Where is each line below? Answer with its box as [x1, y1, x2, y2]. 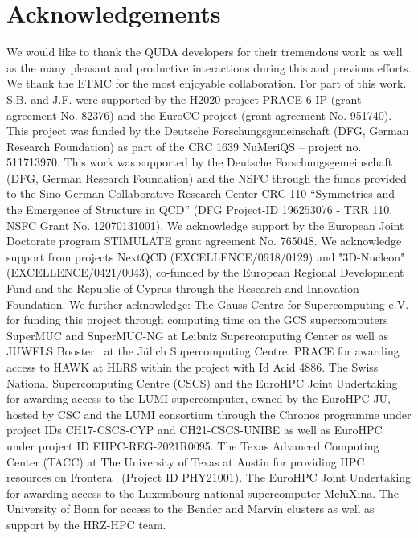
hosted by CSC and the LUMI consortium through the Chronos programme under [6, 405, 412, 422]
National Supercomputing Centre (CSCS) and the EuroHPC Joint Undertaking [6, 374, 398, 391]
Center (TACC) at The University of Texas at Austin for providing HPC [6, 453, 365, 470]
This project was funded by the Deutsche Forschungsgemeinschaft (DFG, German [6, 122, 409, 139]
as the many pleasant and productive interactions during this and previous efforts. [6, 59, 412, 76]
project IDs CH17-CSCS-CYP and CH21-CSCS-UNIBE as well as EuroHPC [6, 421, 383, 438]
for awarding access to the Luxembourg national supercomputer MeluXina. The [6, 484, 399, 501]
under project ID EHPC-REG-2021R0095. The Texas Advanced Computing [6, 437, 379, 454]
